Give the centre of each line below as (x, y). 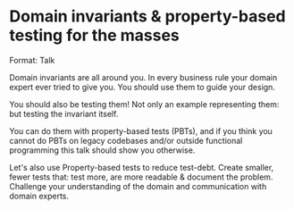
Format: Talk (32, 60)
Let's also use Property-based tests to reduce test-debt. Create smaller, (142, 167)
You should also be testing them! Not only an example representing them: (144, 104)
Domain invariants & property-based (147, 17)
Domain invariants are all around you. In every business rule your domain (143, 77)
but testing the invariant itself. (64, 113)
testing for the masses (95, 35)
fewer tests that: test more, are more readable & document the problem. (141, 177)
